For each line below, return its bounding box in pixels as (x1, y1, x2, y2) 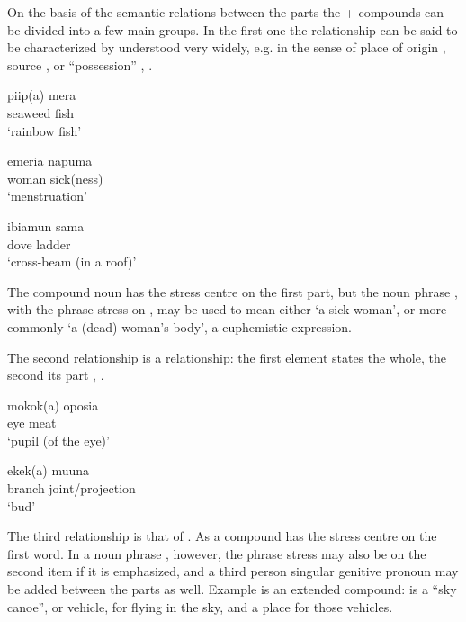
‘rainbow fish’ (7, 121, 82, 140)
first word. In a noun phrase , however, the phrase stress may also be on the (7, 544, 426, 563)
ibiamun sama (7, 216, 85, 235)
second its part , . (7, 365, 104, 384)
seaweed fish (7, 103, 75, 122)
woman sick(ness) (7, 168, 103, 187)
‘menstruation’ (7, 186, 87, 205)
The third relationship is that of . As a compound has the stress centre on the (7, 527, 437, 545)
